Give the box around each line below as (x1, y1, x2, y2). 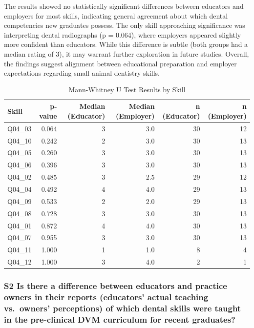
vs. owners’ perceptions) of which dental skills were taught (4, 302, 241, 314)
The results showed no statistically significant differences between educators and (4, 1, 244, 11)
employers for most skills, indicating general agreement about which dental (4, 10, 228, 20)
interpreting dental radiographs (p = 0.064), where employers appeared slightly (4, 29, 241, 40)
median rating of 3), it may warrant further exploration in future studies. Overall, (4, 48, 249, 59)
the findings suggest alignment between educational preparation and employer (4, 58, 237, 68)
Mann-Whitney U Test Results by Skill (68, 84, 186, 94)
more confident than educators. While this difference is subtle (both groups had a (4, 39, 248, 49)
